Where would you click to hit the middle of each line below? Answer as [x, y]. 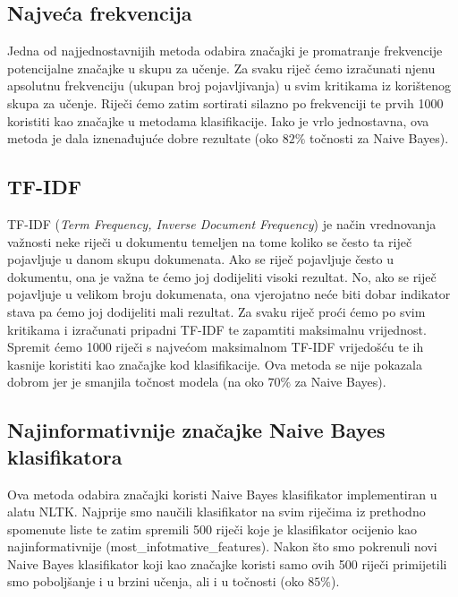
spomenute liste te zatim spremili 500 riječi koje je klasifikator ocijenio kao [212, 529]
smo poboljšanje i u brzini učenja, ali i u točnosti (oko [156, 581]
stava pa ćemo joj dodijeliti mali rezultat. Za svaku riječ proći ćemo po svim [216, 311]
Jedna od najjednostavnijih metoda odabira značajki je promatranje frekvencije [225, 51]
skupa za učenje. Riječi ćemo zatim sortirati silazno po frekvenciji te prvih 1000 [225, 102]
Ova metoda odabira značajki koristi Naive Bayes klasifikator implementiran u [222, 494]
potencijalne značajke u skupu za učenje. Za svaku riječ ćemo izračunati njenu [221, 68]
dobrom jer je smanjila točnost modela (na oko [136, 382]
